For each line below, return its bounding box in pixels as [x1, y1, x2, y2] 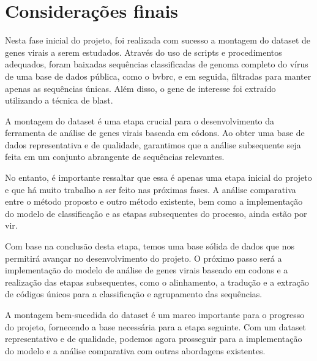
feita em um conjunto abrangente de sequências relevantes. [5, 150, 225, 163]
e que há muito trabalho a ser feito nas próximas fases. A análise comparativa [5, 183, 296, 196]
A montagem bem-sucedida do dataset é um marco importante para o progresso [5, 308, 305, 321]
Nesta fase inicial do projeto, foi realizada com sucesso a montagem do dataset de [5, 34, 311, 47]
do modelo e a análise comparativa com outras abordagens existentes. [5, 344, 266, 357]
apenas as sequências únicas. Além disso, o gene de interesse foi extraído [5, 82, 276, 94]
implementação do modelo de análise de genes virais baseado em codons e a [5, 264, 288, 276]
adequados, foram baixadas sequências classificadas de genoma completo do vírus [5, 58, 308, 70]
